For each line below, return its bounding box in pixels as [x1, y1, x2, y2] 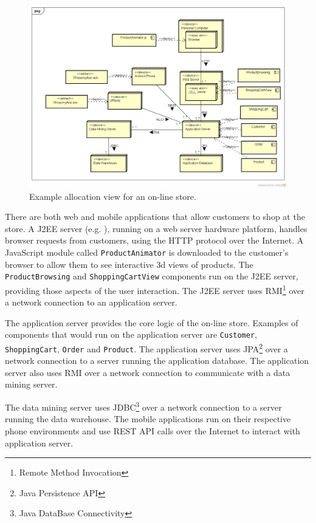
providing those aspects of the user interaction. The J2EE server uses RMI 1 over [5, 282, 304, 296]
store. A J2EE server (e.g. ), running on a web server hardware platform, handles [5, 222, 307, 234]
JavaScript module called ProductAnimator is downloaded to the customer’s [5, 245, 289, 258]
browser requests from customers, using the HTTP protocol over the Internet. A [5, 234, 304, 247]
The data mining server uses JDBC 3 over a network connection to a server [5, 399, 282, 413]
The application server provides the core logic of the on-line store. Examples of [5, 316, 298, 329]
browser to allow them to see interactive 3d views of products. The [5, 258, 253, 270]
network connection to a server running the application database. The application [5, 354, 309, 367]
